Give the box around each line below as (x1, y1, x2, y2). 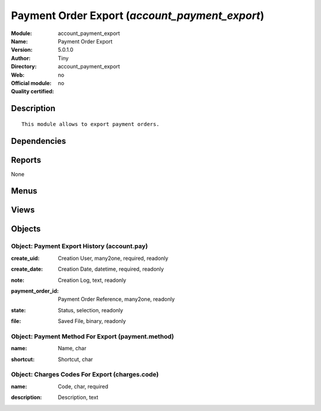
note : (11, 277, 25, 284)
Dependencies (11, 136, 67, 146)
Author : (11, 54, 31, 62)
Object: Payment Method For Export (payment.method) (11, 332, 174, 340)
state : (11, 306, 26, 313)
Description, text (58, 394, 99, 401)
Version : (11, 46, 33, 54)
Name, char (58, 345, 87, 352)
